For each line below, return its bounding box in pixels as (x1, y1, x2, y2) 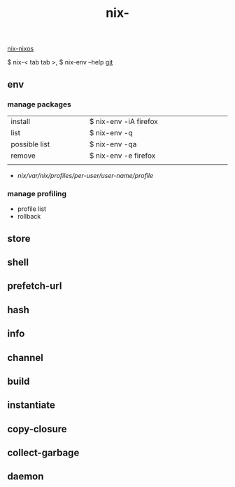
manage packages (7, 100, 71, 109)
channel (7, 352, 43, 364)
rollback (17, 212, 41, 221)
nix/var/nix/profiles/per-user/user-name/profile (17, 171, 154, 179)
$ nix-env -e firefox (89, 151, 156, 160)
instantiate (7, 399, 56, 411)
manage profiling (7, 188, 67, 198)
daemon (7, 471, 44, 483)
